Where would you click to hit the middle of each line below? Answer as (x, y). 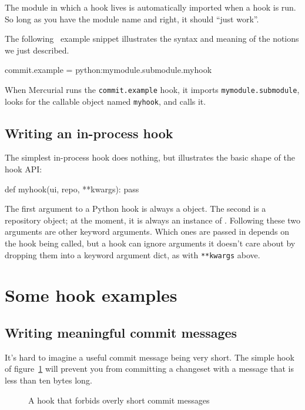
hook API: (24, 169)
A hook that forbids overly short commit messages (119, 400)
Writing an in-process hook (89, 133)
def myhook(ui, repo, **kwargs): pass (72, 189)
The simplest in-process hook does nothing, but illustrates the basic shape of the (150, 157)
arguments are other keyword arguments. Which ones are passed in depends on (147, 231)
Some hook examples (91, 295)
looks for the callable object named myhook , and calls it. (105, 101)
